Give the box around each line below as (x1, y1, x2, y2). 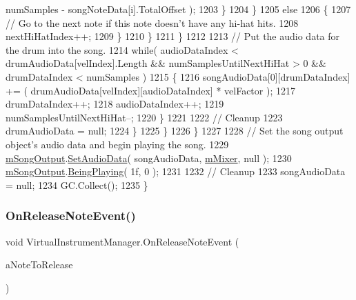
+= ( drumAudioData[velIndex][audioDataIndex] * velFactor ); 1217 (6, 83, 295, 97)
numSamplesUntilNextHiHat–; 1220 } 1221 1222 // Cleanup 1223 (6, 110, 283, 124)
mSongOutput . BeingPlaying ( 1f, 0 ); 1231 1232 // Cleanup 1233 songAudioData (6, 164, 346, 179)
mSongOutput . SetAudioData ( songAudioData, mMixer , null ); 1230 (6, 150, 292, 165)
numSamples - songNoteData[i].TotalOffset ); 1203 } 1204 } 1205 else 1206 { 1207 (6, 2, 351, 16)
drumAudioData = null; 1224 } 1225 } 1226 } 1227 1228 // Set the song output (6, 123, 344, 138)
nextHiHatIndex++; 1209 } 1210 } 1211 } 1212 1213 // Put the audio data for (6, 29, 340, 43)
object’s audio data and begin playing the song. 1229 (6, 137, 229, 151)
